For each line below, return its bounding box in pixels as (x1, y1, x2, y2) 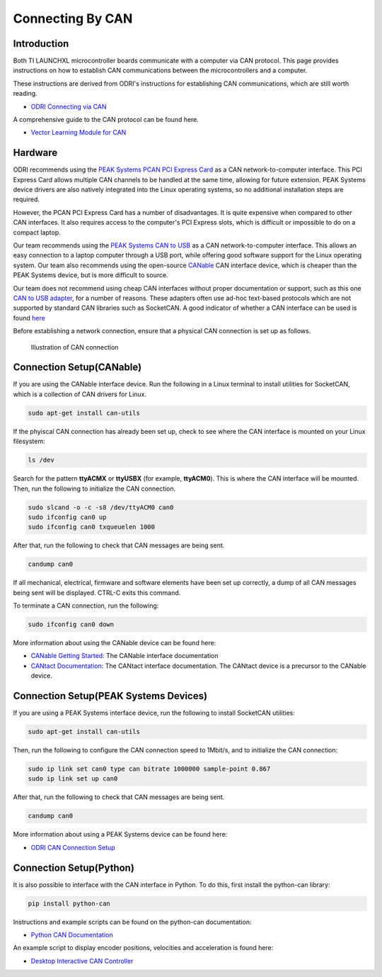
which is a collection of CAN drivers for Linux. (13, 390, 147, 398)
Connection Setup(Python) (13, 861, 134, 873)
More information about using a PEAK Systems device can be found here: (13, 830, 228, 839)
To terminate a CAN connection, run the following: (13, 601, 159, 610)
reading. (13, 89, 38, 98)
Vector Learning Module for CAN (30, 128, 127, 137)
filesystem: (13, 437, 45, 446)
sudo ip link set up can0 (28, 775, 118, 783)
